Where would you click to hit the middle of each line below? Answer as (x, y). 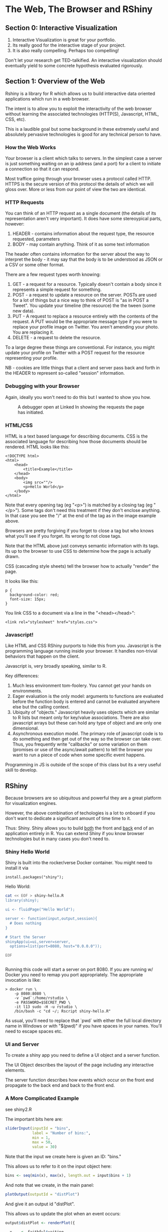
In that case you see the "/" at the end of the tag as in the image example (81, 516)
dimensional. (26, 728)
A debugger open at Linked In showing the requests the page (81, 407)
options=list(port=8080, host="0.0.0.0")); (56, 946)
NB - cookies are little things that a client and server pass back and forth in (82, 368)
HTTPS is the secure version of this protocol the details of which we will (79, 184)
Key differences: (22, 676)
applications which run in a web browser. (48, 98)
